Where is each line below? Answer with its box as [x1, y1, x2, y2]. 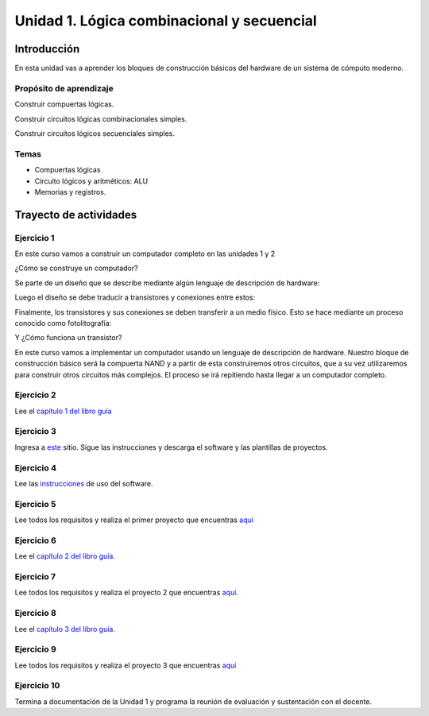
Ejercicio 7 [14, 571, 56, 582]
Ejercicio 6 [14, 535, 57, 546]
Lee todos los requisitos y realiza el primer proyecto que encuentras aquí [14, 515, 254, 524]
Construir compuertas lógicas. [14, 99, 114, 109]
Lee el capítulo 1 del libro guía [14, 406, 112, 416]
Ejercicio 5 [14, 498, 56, 509]
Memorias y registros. [34, 187, 106, 196]
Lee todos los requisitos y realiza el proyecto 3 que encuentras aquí [14, 660, 237, 670]
